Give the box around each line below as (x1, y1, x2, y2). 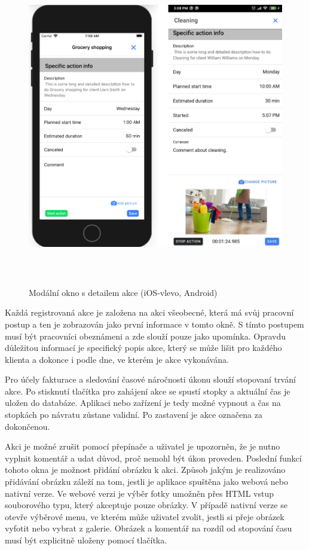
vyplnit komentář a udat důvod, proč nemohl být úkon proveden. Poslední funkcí (5, 451, 302, 464)
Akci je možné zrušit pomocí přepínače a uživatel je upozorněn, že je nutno (5, 440, 280, 453)
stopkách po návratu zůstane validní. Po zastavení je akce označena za (5, 408, 262, 421)
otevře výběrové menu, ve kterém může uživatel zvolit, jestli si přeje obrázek (5, 510, 284, 522)
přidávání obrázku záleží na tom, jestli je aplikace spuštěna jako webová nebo (5, 475, 288, 488)
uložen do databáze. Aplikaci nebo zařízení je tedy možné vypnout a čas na (5, 396, 281, 409)
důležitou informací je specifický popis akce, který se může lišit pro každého (5, 341, 282, 354)
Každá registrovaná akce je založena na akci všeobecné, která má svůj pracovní (5, 306, 294, 319)
